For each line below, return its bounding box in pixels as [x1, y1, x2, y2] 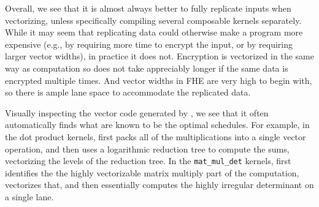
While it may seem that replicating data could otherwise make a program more [5, 26, 303, 39]
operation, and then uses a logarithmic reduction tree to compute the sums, [5, 142, 290, 155]
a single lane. [5, 190, 54, 203]
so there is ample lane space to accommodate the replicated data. [5, 86, 251, 99]
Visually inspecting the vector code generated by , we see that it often [5, 106, 269, 119]
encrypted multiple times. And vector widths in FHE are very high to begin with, [5, 73, 312, 86]
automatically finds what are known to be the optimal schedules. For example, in [5, 118, 310, 131]
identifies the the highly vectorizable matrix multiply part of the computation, [5, 166, 299, 179]
